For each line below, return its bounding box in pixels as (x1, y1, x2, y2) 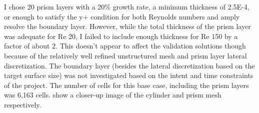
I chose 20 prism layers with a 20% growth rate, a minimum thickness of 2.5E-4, (4, 1, 249, 11)
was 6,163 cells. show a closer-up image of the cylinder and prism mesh (4, 89, 221, 100)
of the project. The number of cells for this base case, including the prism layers (4, 79, 249, 90)
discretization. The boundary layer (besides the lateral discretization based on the (4, 60, 255, 70)
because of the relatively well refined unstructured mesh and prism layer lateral (4, 50, 247, 60)
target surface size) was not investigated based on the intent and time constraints (4, 70, 253, 80)
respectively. (4, 99, 41, 109)
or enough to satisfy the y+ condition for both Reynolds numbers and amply (4, 11, 240, 21)
